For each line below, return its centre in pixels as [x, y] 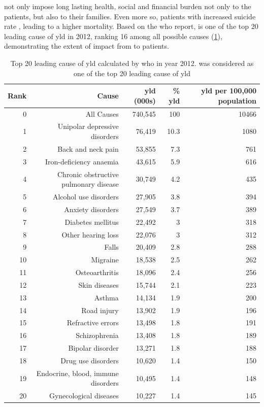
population [237, 100]
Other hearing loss [90, 234]
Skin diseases [98, 284]
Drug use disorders [90, 360]
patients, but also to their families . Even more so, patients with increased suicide [130, 16]
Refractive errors [93, 323]
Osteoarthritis [97, 272]
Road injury [100, 310]
